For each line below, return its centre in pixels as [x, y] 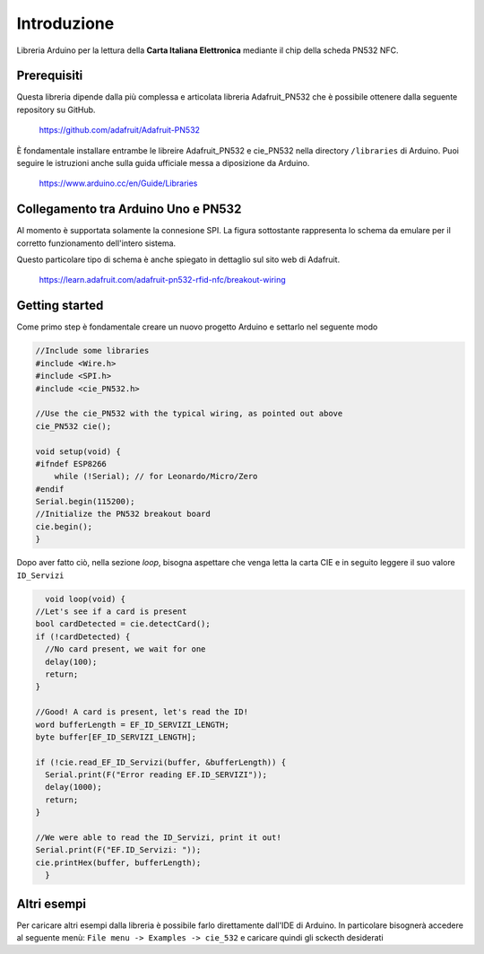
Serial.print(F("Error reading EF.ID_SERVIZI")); [156, 775]
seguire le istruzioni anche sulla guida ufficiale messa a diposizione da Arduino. [163, 163]
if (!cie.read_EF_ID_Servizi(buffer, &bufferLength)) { [161, 762]
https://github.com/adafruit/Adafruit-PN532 [120, 130]
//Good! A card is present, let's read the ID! [142, 712]
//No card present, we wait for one [125, 649]
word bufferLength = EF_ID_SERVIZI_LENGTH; [133, 724]
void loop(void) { [85, 599]
